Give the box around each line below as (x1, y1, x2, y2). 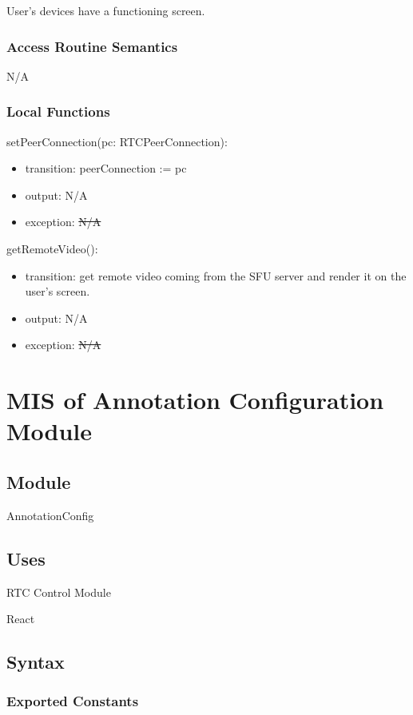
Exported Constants (6, 691, 139, 711)
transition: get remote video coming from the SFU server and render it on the (25, 267, 407, 284)
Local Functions (6, 101, 110, 121)
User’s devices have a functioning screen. (6, 2, 205, 18)
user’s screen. (25, 283, 90, 300)
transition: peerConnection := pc (25, 160, 187, 177)
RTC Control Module (6, 583, 111, 600)
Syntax (6, 649, 65, 674)
